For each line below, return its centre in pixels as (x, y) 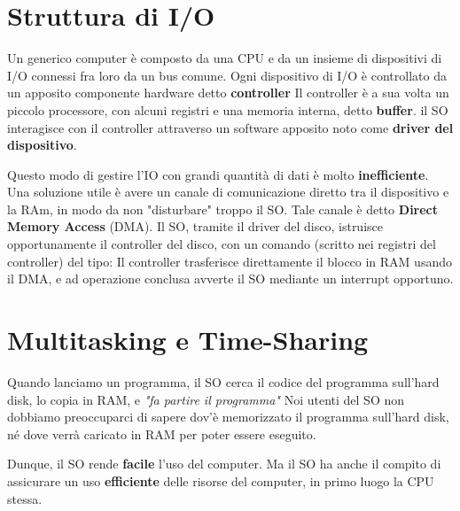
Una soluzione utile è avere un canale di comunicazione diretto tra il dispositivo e (228, 192)
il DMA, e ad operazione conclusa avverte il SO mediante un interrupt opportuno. (230, 279)
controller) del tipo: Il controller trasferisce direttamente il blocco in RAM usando (230, 261)
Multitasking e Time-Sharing (188, 340)
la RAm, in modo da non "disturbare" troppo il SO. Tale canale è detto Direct (223, 209)
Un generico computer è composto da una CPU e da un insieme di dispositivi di (225, 58)
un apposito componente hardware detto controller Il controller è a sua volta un (228, 93)
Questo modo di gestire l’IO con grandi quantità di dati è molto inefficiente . (218, 174)
